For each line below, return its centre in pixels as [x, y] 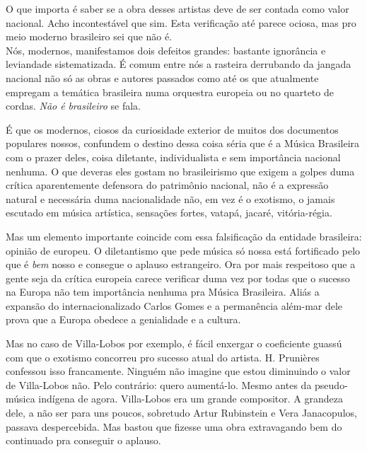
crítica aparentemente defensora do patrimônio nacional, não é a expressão [167, 185]
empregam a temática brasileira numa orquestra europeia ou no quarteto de [170, 92]
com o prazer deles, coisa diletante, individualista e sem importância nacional [173, 157]
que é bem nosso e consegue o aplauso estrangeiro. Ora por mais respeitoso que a [181, 264]
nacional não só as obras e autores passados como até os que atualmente [162, 77]
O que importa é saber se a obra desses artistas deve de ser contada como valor [177, 8]
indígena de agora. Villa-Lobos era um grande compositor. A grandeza [191, 399]
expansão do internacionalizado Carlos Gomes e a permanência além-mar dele [174, 305]
